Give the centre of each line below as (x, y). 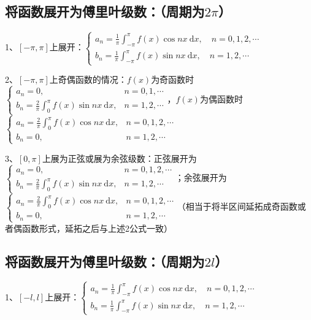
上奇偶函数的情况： (88, 79)
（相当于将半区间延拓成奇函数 (237, 206)
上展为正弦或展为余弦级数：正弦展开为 (119, 158)
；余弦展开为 (201, 177)
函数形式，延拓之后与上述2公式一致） (97, 228)
